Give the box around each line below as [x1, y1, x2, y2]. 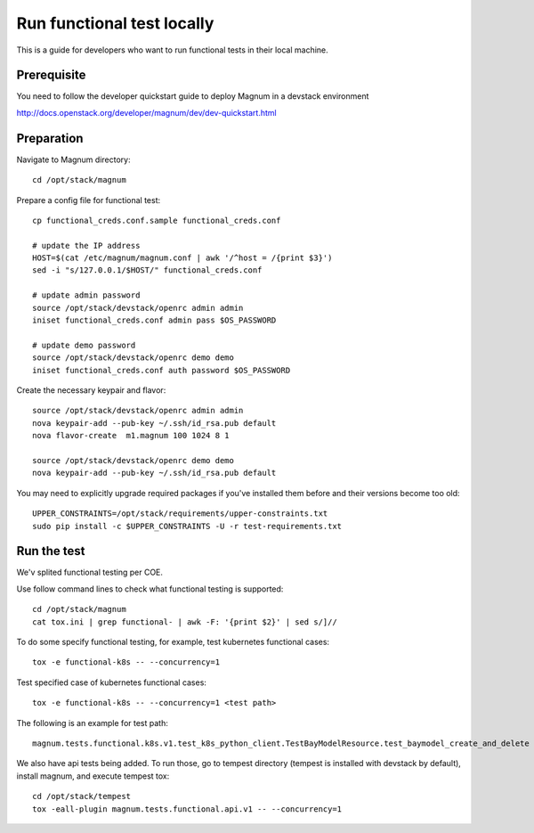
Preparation [16, 130, 84, 146]
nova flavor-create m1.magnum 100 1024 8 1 [32, 430, 231, 441]
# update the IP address [32, 241, 141, 250]
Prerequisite [16, 68, 86, 83]
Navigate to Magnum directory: [16, 154, 131, 165]
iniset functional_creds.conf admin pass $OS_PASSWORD [32, 315, 277, 325]
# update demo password [32, 339, 136, 350]
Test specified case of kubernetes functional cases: [16, 677, 206, 688]
